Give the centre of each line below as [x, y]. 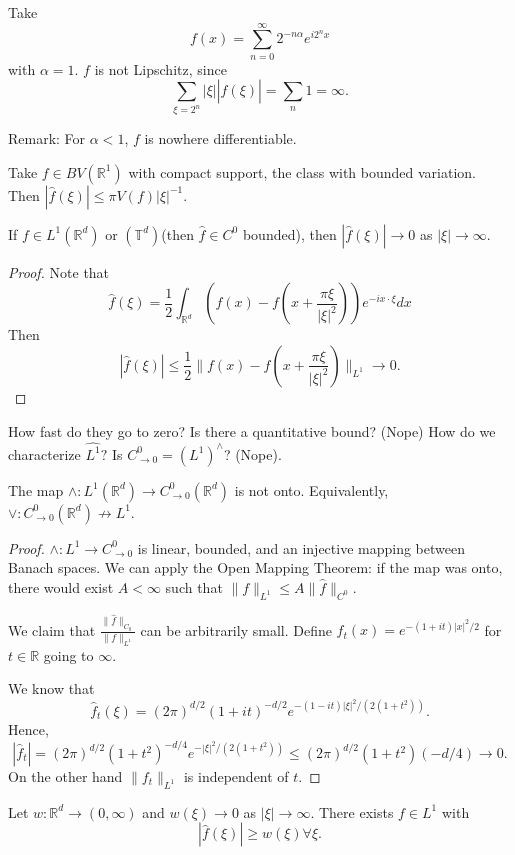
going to [68, 654]
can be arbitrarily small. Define [236, 629]
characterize [44, 453]
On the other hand [65, 776]
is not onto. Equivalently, [311, 489]
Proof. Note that [59, 271]
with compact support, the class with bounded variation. [302, 171]
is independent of [236, 776]
